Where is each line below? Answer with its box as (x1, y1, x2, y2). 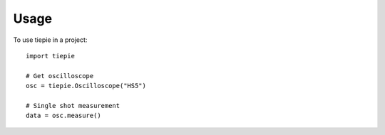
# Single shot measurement (26, 102, 120, 109)
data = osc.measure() (26, 112, 101, 120)
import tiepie (26, 52, 75, 60)
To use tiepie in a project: (13, 36, 88, 44)
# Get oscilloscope (26, 72, 94, 80)
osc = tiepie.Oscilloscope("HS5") (26, 82, 146, 90)
